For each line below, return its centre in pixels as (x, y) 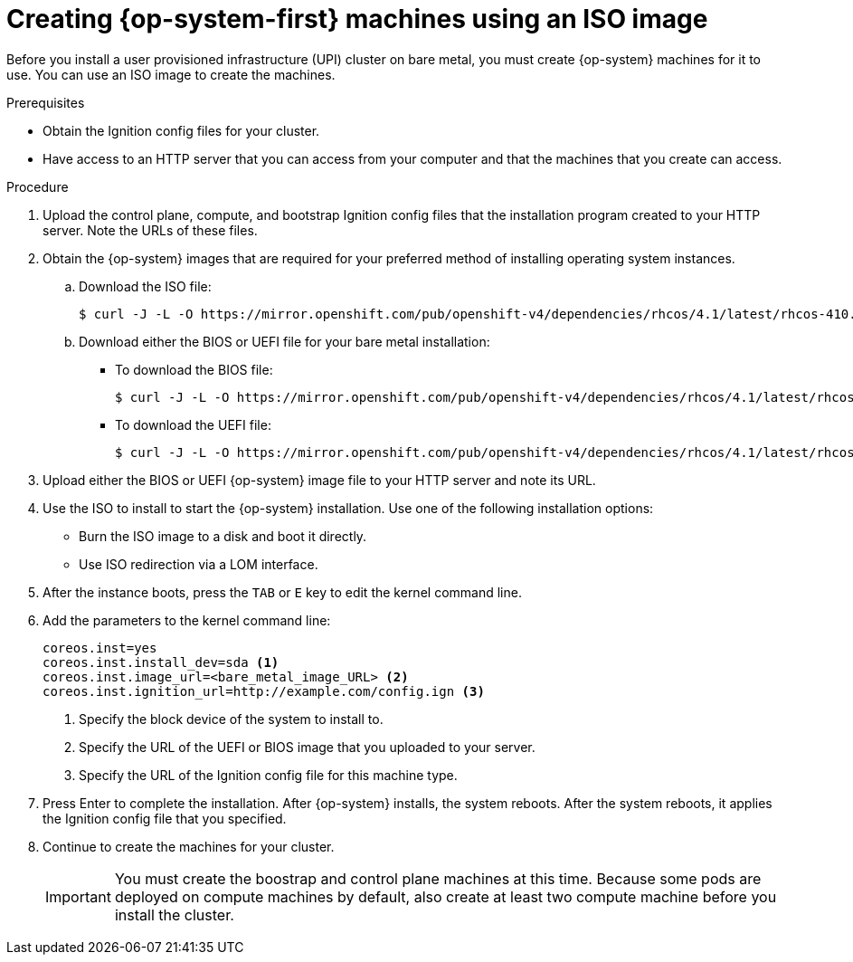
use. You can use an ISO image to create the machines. (171, 74)
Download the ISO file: (145, 286)
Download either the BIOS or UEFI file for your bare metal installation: (284, 341)
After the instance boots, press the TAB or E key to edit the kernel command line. (282, 592)
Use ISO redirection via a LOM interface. (199, 564)
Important (78, 896)
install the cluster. (174, 914)
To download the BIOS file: (194, 369)
